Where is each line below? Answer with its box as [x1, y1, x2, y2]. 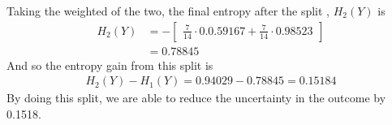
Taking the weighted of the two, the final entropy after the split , [6, 2, 330, 19]
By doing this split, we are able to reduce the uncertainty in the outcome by [6, 89, 386, 106]
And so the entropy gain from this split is [6, 56, 213, 73]
